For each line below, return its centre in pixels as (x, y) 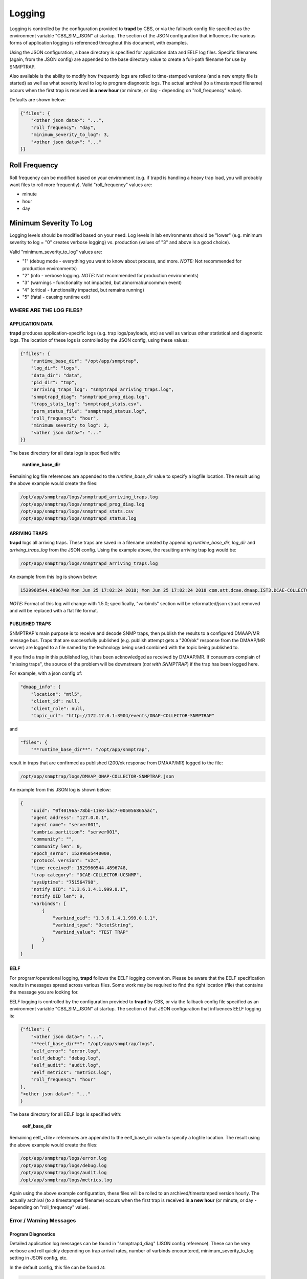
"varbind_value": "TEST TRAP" (90, 932)
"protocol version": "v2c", (66, 861)
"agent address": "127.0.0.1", (70, 818)
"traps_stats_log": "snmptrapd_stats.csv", (86, 404)
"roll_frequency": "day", (63, 127)
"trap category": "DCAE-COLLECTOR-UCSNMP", (86, 875)
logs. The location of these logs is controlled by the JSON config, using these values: (99, 340)
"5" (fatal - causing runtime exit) (56, 297)
